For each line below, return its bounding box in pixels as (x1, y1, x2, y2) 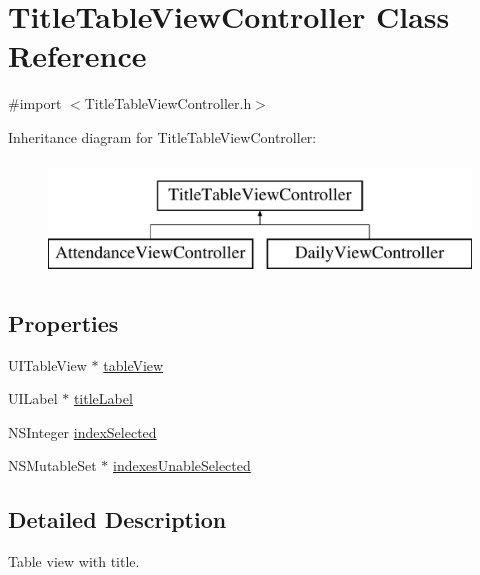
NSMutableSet (8, 455, 97, 476)
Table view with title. (8, 551, 140, 572)
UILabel (8, 388, 58, 409)
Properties (8, 307, 119, 338)
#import (8, 93, 62, 114)
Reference (8, 35, 147, 76)
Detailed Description (8, 504, 227, 535)
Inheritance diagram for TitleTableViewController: (8, 126, 317, 147)
